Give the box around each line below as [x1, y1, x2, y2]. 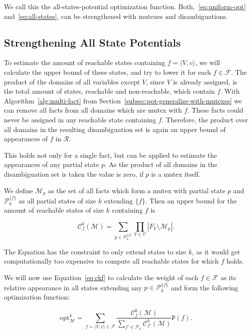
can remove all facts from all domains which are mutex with [4, 105, 182, 115]
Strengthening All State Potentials [4, 34, 181, 50]
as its [220, 272, 236, 283]
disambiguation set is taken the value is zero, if [4, 168, 143, 179]
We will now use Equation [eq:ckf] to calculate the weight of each [4, 272, 199, 283]
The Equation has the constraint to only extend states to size [4, 246, 187, 256]
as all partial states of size [18, 195, 96, 205]
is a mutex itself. [151, 168, 201, 179]
